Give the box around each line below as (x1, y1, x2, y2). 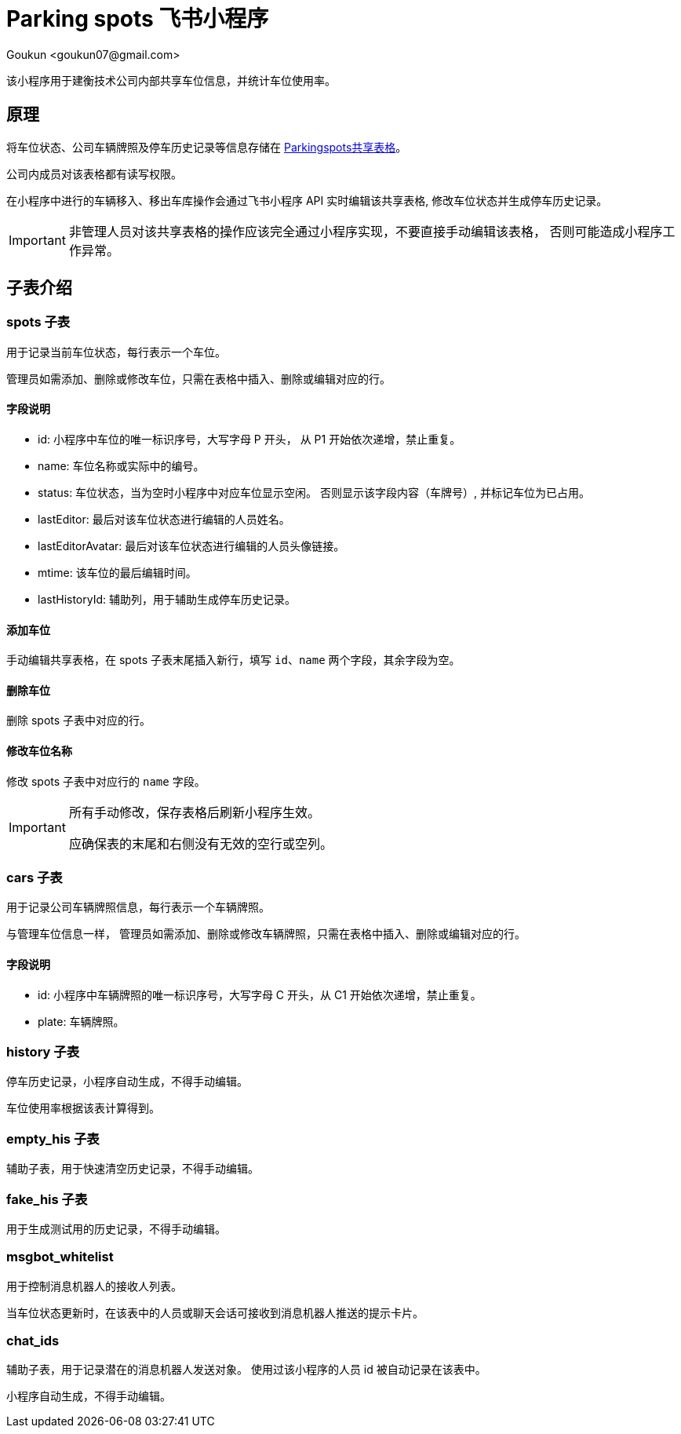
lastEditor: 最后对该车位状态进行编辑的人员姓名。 (38, 513, 290, 527)
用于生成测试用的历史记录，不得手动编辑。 (6, 1221, 226, 1235)
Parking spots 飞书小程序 (6, 5, 269, 32)
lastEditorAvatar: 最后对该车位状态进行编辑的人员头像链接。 (38, 539, 345, 553)
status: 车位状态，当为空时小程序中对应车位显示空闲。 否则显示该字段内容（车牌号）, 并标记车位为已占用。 (38, 486, 591, 500)
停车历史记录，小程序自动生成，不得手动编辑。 (6, 1075, 248, 1089)
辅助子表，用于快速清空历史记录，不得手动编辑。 (6, 1162, 259, 1176)
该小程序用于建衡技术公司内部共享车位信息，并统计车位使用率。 (6, 73, 336, 87)
